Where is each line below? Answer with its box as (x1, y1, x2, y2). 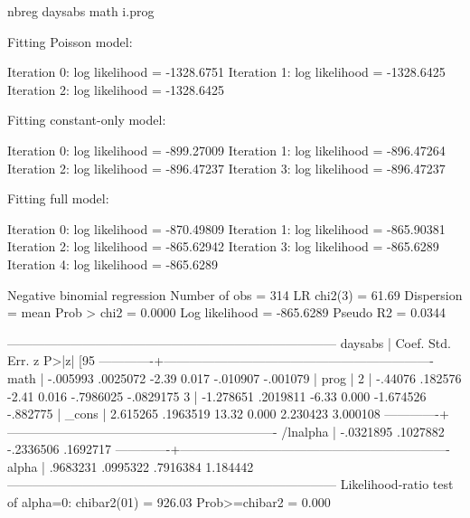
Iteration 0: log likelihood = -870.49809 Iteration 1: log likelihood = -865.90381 (7, 219, 446, 238)
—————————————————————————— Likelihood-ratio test (7, 475, 454, 494)
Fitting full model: (7, 189, 109, 208)
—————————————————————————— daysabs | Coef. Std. (7, 333, 451, 352)
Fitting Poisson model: (7, 32, 133, 51)
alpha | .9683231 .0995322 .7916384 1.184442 (7, 457, 254, 476)
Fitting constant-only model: (7, 110, 166, 129)
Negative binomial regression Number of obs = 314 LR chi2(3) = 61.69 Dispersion (7, 285, 463, 304)
